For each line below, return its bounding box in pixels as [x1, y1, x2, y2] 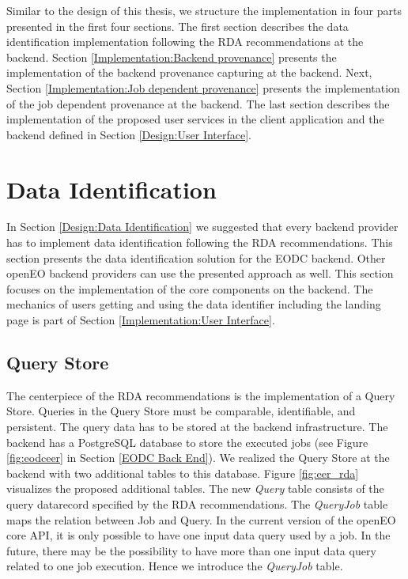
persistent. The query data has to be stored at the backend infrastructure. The [6, 418, 388, 435]
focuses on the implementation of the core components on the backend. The [6, 280, 373, 297]
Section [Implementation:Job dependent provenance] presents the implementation [6, 79, 400, 96]
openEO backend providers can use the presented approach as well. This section [6, 265, 394, 282]
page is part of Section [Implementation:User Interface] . [6, 312, 275, 328]
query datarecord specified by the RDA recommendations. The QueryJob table [6, 495, 388, 512]
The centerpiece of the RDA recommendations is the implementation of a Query [6, 387, 395, 403]
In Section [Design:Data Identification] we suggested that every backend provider [6, 218, 399, 235]
